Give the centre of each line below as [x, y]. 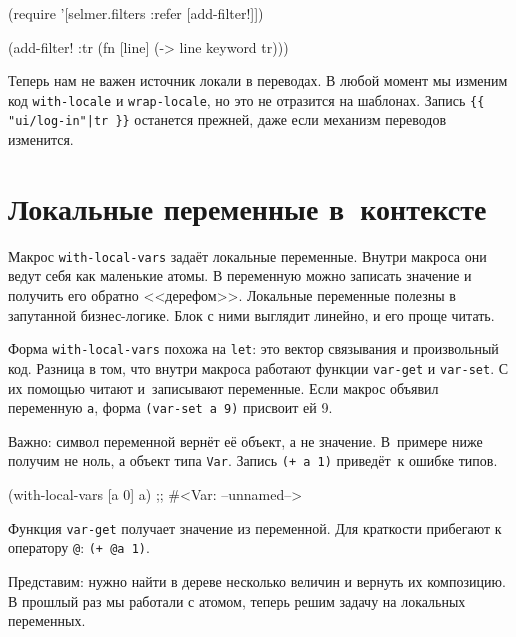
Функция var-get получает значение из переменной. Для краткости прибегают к [255, 527]
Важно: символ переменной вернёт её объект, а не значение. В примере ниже [245, 440]
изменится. [41, 139]
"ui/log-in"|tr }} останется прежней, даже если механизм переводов [227, 119]
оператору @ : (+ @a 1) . [79, 547]
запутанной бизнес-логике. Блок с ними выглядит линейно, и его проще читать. [251, 314]
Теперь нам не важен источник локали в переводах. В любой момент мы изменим [258, 80]
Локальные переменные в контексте [247, 207]
